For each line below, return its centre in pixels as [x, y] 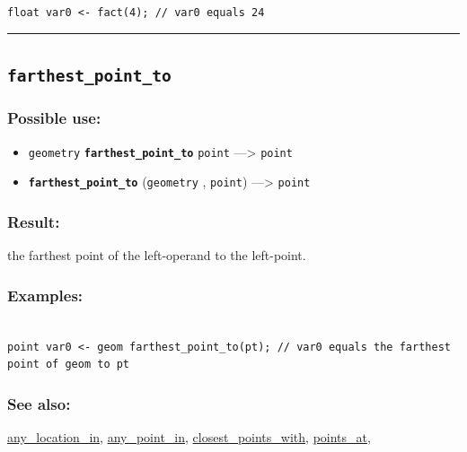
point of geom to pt [69, 365]
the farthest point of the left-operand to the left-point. [157, 255]
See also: [39, 403]
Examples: [45, 295]
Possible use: [54, 118]
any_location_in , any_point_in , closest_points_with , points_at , [189, 437]
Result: [34, 222]
